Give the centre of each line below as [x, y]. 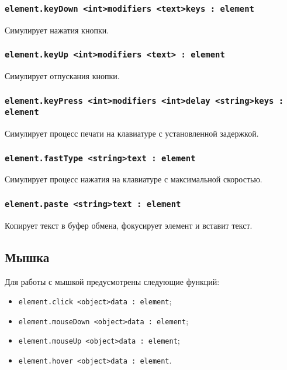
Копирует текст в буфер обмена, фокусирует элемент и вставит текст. [129, 225]
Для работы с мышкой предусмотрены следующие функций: [112, 281]
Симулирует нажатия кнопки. [57, 30]
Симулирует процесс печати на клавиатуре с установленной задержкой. [132, 133]
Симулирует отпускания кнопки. [62, 76]
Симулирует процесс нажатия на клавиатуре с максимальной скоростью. [134, 179]
